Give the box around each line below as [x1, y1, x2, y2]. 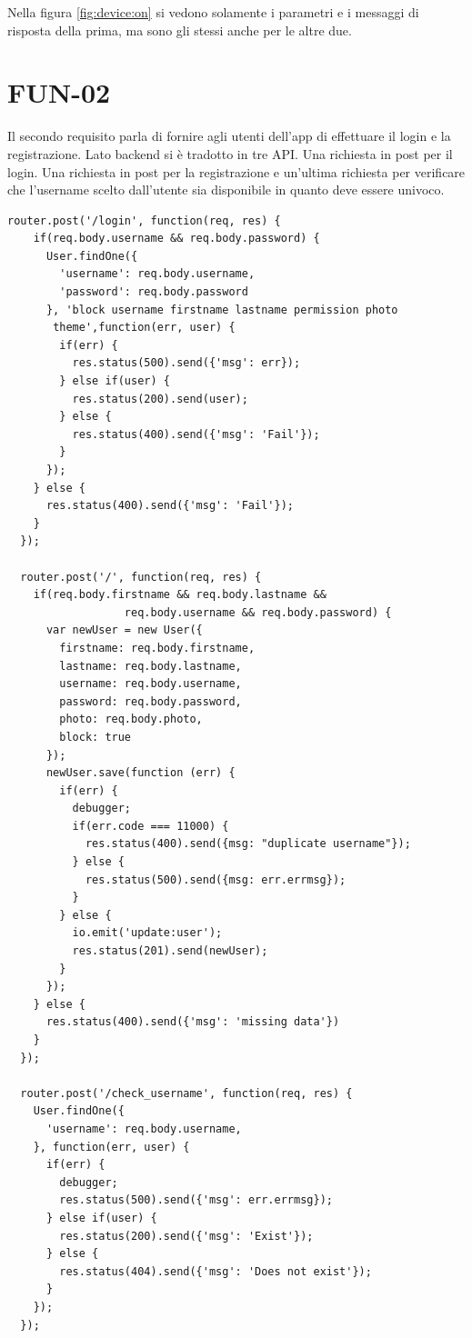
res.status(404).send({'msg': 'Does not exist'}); [59, 1264, 372, 1278]
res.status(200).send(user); [72, 392, 248, 405]
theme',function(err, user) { [53, 321, 236, 334]
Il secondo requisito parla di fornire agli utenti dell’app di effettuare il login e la [7, 126, 451, 145]
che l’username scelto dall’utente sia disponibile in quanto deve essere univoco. [7, 180, 445, 199]
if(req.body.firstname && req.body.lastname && [33, 588, 326, 602]
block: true [59, 730, 132, 744]
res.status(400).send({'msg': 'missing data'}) [45, 1015, 340, 1029]
